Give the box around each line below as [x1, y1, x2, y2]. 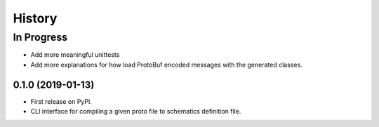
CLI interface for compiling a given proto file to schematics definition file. [30, 107, 241, 116]
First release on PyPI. [30, 97, 93, 105]
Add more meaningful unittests [30, 51, 120, 59]
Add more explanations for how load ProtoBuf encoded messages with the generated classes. [30, 60, 303, 69]
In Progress [13, 31, 68, 44]
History [13, 11, 58, 26]
